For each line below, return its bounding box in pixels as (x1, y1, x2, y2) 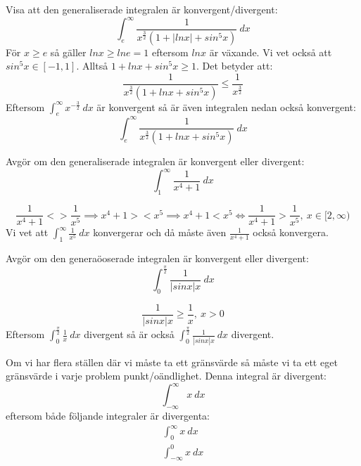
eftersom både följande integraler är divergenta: (6, 408, 210, 423)
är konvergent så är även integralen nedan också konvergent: (96, 99, 356, 114)
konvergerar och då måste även (93, 225, 227, 240)
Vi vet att (6, 225, 49, 240)
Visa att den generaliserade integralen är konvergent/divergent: (6, 2, 278, 16)
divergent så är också (84, 327, 175, 342)
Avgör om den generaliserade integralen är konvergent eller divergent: (6, 154, 305, 169)
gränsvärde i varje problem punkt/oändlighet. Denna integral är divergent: (6, 368, 327, 383)
